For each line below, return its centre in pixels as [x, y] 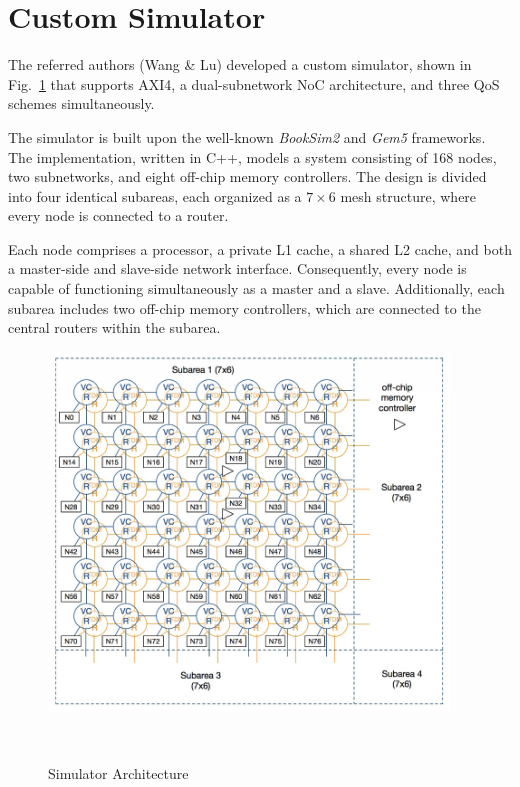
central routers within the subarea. [114, 327]
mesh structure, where [408, 195]
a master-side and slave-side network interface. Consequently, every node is [237, 268]
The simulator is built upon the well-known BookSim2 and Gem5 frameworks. [247, 136]
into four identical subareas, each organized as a [155, 195]
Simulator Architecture [118, 773]
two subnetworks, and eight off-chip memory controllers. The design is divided [247, 176]
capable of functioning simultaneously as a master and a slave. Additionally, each [256, 288]
